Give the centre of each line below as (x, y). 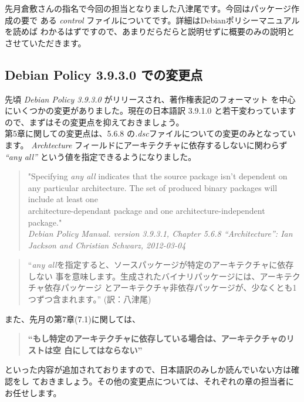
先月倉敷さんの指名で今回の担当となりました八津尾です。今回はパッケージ (148, 8)
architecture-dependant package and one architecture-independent (146, 210)
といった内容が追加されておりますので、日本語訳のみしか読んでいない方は (148, 369)
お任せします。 (33, 392)
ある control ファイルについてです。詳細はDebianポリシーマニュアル (170, 20)
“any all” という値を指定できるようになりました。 (101, 156)
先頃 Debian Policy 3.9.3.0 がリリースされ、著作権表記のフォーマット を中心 (150, 99)
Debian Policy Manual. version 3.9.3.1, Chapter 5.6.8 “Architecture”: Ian (160, 234)
